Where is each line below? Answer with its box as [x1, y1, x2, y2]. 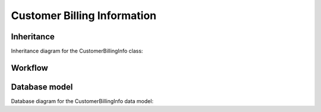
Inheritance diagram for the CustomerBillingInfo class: [11, 48, 143, 55]
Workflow [11, 63, 49, 73]
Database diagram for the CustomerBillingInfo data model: [11, 97, 154, 104]
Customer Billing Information [11, 9, 157, 22]
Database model [11, 82, 73, 92]
